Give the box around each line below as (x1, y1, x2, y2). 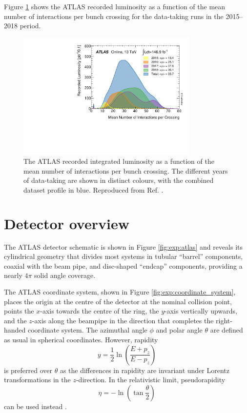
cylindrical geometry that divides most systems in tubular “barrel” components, (4, 251, 243, 261)
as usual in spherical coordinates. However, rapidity (4, 334, 158, 344)
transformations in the (4, 374, 71, 385)
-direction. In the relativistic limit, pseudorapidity (76, 374, 226, 385)
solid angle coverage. (34, 270, 96, 280)
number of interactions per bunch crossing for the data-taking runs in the (4, 11, 224, 21)
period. (20, 20, 41, 31)
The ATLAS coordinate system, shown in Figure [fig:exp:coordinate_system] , (4, 286, 236, 296)
